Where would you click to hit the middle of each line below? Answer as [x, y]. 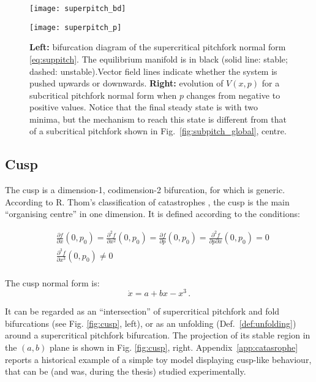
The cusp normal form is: [52, 282]
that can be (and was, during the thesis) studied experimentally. [126, 371]
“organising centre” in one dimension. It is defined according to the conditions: [152, 214]
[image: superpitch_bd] [78, 9]
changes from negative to [233, 95]
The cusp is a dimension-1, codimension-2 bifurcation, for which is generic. [145, 190]
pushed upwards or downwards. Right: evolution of [126, 83]
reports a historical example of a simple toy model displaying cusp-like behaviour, [158, 359]
